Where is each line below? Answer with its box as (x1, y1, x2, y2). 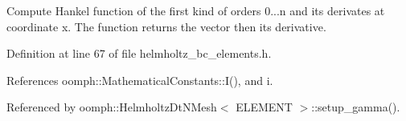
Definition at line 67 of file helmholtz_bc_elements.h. (6, 45, 272, 62)
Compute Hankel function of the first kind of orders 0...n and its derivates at (6, 2, 385, 18)
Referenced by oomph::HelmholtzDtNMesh (6, 99, 217, 115)
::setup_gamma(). (311, 99, 400, 115)
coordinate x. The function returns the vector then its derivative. (6, 18, 326, 34)
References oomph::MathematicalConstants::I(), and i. (6, 71, 273, 88)
